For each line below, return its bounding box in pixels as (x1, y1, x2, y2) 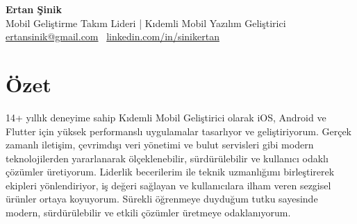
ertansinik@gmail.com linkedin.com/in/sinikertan (6, 29, 219, 44)
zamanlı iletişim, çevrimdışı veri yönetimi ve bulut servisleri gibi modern (6, 137, 314, 152)
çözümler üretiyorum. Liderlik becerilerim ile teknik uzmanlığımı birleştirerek (6, 164, 335, 179)
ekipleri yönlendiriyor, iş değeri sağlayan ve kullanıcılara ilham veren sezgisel (6, 178, 331, 192)
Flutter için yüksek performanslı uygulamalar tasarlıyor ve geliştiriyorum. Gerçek (6, 123, 351, 138)
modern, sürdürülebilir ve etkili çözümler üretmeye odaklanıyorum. (6, 205, 291, 220)
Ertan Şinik (6, 2, 62, 16)
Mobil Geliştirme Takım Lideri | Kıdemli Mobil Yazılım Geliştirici (6, 15, 286, 30)
